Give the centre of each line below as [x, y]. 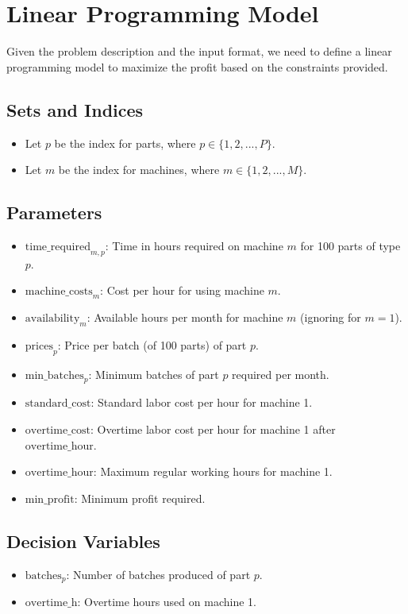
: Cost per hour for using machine [182, 290]
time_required [58, 247]
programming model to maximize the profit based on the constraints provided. [197, 66]
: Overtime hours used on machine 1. [167, 602]
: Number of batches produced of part [158, 574]
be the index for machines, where [139, 170]
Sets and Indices [75, 109]
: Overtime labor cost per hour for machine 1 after [213, 429]
